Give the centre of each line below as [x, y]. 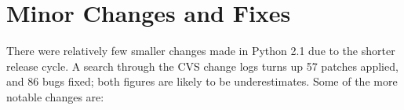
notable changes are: [55, 96]
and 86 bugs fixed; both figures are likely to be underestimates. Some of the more [202, 81]
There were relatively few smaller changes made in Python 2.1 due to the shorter [201, 51]
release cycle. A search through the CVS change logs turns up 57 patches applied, [202, 66]
